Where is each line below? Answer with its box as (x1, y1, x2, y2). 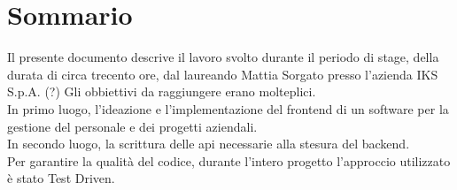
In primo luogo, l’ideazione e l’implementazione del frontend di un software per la (7, 99, 449, 118)
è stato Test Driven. (7, 169, 115, 187)
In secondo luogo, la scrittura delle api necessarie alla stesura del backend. (7, 134, 410, 153)
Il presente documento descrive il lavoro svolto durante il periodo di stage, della (7, 48, 439, 66)
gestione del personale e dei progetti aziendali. (7, 117, 258, 135)
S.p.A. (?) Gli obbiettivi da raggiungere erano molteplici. (7, 82, 316, 101)
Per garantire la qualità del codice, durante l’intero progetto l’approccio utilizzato (7, 151, 451, 170)
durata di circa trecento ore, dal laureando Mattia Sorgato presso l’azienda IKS (7, 65, 438, 83)
